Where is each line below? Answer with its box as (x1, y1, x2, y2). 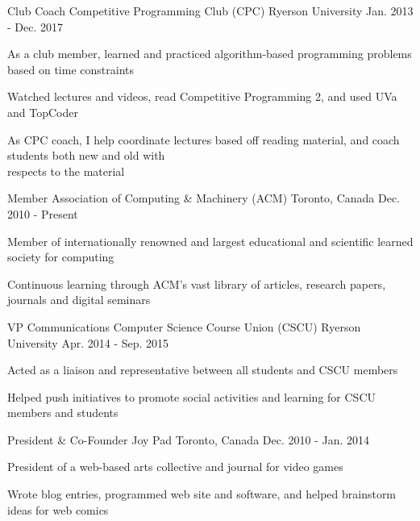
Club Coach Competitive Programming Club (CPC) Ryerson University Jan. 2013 (7, 2, 414, 19)
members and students (7, 404, 119, 421)
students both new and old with (7, 147, 165, 164)
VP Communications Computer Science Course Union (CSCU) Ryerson (7, 318, 361, 335)
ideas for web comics (7, 501, 109, 518)
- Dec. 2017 (7, 18, 64, 35)
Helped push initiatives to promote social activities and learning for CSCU (7, 388, 376, 405)
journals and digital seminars (7, 291, 151, 308)
